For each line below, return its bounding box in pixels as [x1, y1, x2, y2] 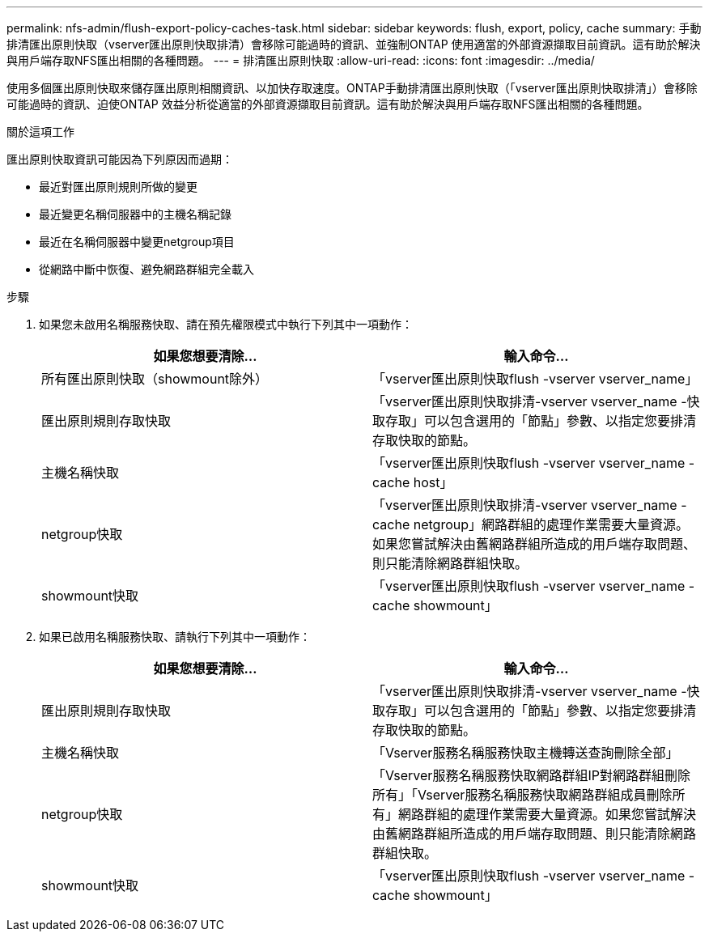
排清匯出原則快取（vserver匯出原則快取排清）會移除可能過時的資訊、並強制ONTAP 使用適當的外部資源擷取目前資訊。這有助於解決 [6, 37, 701, 51]
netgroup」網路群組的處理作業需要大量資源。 [413, 516, 689, 533]
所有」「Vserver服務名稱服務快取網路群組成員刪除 [372, 787, 673, 803]
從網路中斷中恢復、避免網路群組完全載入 [39, 262, 254, 276]
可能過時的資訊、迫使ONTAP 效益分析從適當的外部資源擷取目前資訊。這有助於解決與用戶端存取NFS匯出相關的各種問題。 [6, 97, 649, 111]
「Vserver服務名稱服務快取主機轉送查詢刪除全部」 [372, 745, 679, 761]
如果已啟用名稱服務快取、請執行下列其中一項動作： [39, 630, 311, 643]
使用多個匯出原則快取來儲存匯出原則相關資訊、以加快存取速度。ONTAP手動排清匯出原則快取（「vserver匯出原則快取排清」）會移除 [6, 81, 698, 95]
